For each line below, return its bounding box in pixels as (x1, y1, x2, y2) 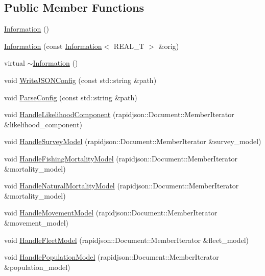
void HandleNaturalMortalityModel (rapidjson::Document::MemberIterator (4, 180, 239, 191)
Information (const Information (4, 40, 102, 51)
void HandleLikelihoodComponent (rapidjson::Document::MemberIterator (4, 109, 234, 120)
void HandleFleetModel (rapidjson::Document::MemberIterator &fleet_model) (4, 234, 249, 245)
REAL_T (113, 40, 144, 51)
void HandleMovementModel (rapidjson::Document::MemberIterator (4, 207, 218, 218)
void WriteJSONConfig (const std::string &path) (4, 74, 157, 85)
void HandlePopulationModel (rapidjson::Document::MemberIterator (4, 252, 219, 262)
